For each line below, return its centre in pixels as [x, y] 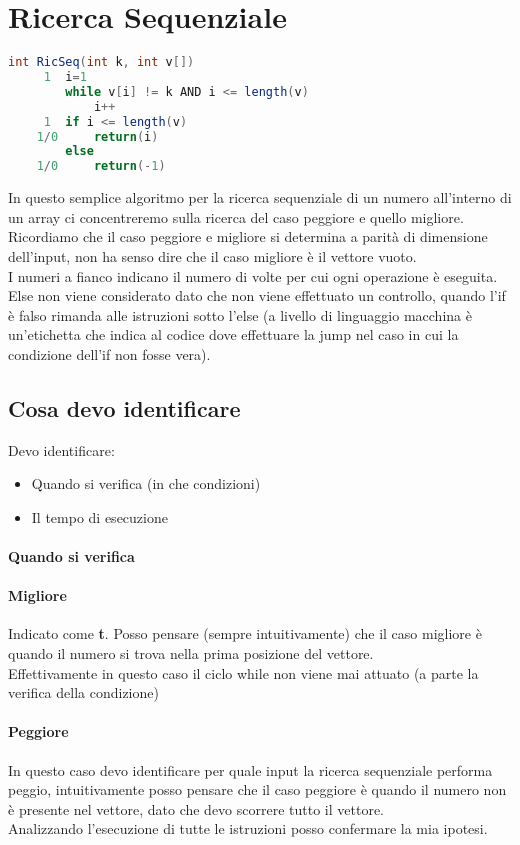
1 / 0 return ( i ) [97, 136]
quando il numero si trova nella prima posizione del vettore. [191, 653]
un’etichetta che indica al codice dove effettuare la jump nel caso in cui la [233, 334]
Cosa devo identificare [124, 407]
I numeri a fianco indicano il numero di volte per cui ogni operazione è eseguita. [253, 275]
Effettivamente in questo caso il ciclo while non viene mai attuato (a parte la [243, 672]
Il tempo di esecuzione [99, 516]
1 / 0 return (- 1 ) [101, 166]
